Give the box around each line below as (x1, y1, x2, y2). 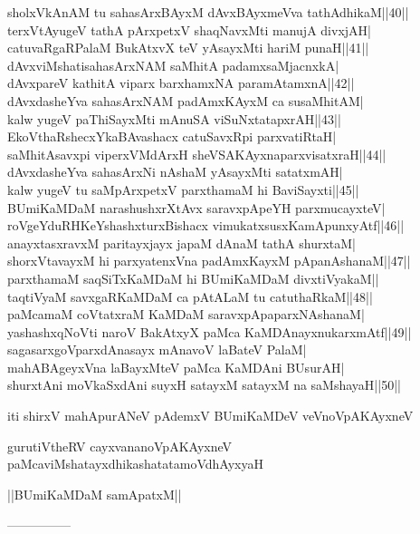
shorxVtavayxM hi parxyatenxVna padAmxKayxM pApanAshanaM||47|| (7, 251, 411, 270)
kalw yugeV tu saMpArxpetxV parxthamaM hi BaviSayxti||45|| (7, 180, 359, 199)
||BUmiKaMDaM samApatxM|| (7, 484, 182, 503)
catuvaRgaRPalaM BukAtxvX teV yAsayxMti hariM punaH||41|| (7, 38, 369, 57)
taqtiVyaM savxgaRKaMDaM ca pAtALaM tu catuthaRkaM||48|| (7, 286, 373, 306)
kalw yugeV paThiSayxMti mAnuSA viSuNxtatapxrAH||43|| (7, 109, 341, 128)
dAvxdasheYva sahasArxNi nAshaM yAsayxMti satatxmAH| (7, 162, 343, 181)
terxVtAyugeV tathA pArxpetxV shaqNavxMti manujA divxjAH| (7, 20, 371, 39)
